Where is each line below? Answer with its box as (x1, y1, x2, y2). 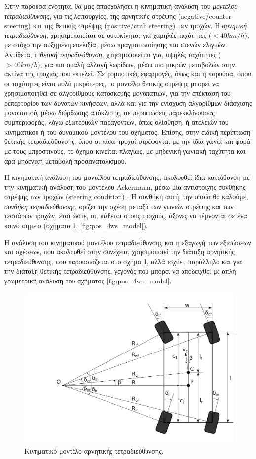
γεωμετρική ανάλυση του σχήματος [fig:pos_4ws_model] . (4, 276, 172, 286)
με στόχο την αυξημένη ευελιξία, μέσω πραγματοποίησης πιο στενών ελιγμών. (4, 39, 227, 50)
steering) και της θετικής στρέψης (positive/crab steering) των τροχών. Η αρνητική (4, 20, 247, 31)
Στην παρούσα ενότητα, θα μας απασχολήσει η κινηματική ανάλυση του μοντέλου (4, 1, 238, 11)
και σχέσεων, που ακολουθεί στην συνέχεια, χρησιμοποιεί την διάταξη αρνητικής (4, 247, 235, 257)
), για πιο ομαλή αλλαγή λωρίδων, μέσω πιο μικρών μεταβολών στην (37, 59, 235, 69)
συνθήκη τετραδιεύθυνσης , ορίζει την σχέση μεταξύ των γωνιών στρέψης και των (4, 201, 234, 211)
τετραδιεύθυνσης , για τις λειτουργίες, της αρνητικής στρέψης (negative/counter (4, 10, 231, 21)
